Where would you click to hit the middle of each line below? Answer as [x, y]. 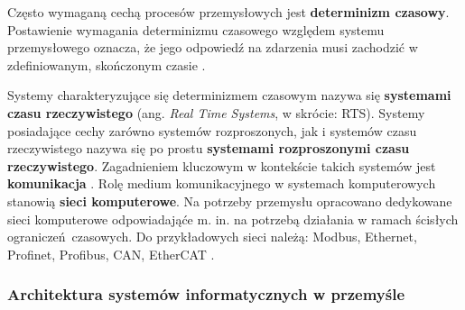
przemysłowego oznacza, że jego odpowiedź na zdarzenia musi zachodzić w [213, 47]
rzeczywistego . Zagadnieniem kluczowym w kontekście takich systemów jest [222, 165]
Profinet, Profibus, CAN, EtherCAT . [111, 254]
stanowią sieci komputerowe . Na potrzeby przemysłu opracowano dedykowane [230, 201]
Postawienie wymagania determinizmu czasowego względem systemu [196, 29]
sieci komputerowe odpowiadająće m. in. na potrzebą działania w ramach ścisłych [233, 219]
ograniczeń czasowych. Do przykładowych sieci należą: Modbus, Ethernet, [212, 237]
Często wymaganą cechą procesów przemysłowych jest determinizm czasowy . [228, 12]
